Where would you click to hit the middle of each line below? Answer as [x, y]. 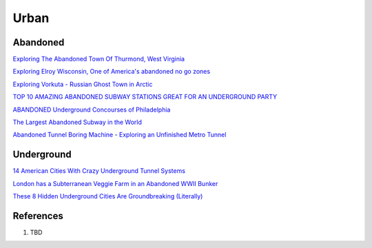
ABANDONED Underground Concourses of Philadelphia [92, 110]
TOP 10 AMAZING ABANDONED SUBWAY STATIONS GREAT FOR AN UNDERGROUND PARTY [145, 97]
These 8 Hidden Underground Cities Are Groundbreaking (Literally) [108, 196]
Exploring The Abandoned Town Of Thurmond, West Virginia [99, 59]
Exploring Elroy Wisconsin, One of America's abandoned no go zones [111, 72]
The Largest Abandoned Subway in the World [77, 122]
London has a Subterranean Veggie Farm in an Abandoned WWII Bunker [115, 183]
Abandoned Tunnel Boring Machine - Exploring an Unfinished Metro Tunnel [120, 135]
